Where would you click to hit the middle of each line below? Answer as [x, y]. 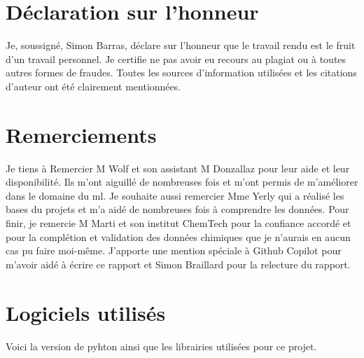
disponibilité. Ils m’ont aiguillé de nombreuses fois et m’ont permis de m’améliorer [182, 182]
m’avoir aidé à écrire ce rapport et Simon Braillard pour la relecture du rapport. [178, 264]
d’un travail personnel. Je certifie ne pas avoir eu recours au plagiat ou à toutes [176, 58]
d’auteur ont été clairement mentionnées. [93, 86]
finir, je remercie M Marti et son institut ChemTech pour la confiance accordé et [178, 223]
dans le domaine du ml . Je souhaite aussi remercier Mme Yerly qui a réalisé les [175, 195]
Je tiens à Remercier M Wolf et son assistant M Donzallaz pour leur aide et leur [178, 168]
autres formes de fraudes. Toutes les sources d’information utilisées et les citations [181, 73]
